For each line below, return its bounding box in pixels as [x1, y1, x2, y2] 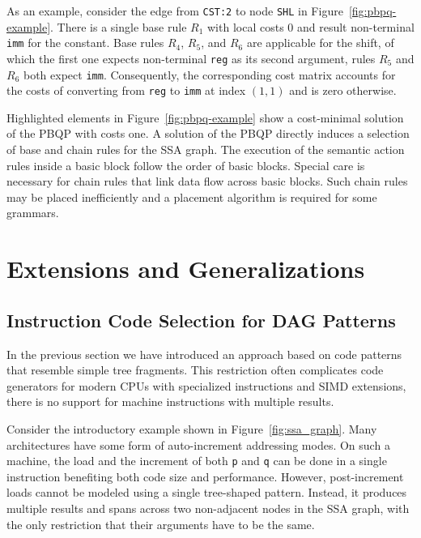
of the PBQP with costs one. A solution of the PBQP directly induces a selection [6, 125, 410, 142]
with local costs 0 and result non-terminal [207, 18, 415, 35]
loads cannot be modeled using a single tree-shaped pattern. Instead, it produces [6, 484, 407, 501]
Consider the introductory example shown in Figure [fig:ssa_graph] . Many [6, 420, 377, 437]
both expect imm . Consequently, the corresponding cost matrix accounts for [23, 66, 396, 83]
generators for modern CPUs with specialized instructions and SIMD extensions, [6, 377, 406, 394]
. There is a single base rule [50, 18, 187, 35]
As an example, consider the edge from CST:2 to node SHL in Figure [6, 2, 343, 19]
